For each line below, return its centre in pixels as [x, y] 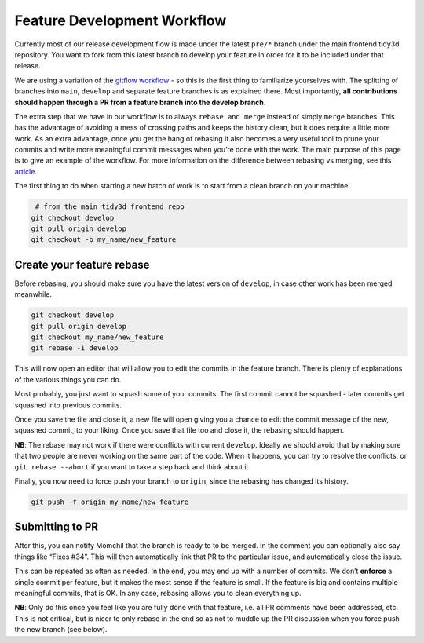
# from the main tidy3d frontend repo [110, 207]
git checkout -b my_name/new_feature [104, 240]
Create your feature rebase [82, 264]
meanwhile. [33, 294]
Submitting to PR [56, 527]
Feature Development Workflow [121, 20]
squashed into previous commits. [68, 405]
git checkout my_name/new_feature [97, 337]
